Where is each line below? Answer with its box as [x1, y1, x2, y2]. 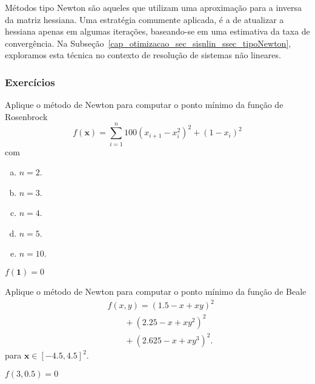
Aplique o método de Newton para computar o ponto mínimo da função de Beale [5, 285, 307, 298]
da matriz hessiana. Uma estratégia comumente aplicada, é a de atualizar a [5, 13, 284, 25]
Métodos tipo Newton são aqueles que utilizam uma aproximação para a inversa [5, 1, 302, 13]
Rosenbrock [5, 110, 48, 123]
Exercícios [5, 74, 55, 89]
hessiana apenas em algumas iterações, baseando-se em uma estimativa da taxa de [5, 25, 310, 38]
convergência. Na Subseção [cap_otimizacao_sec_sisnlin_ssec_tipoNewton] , [5, 36, 291, 49]
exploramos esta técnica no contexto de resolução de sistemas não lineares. [5, 49, 281, 61]
